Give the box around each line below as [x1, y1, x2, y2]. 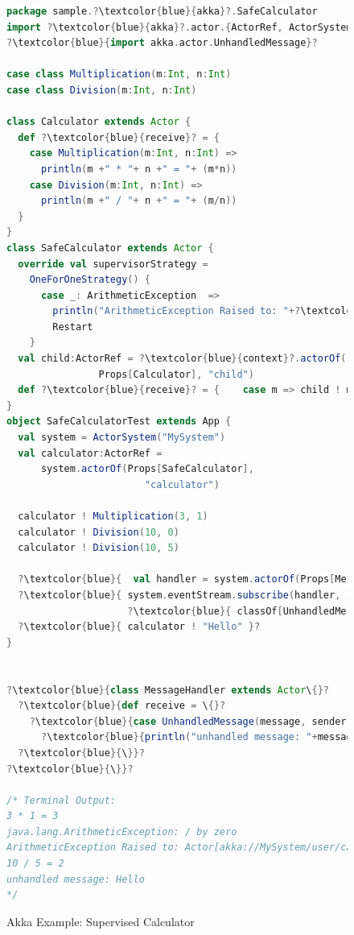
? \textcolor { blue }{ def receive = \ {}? [18, 700, 226, 712]
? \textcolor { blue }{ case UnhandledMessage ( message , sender [29, 715, 347, 727]
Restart [52, 321, 93, 333]
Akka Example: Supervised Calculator [6, 912, 195, 929]
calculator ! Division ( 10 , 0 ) [18, 526, 179, 538]
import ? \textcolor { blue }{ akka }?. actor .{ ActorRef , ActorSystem [6, 21, 352, 33]
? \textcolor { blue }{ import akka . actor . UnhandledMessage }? [6, 37, 318, 49]
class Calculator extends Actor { [6, 116, 191, 128]
